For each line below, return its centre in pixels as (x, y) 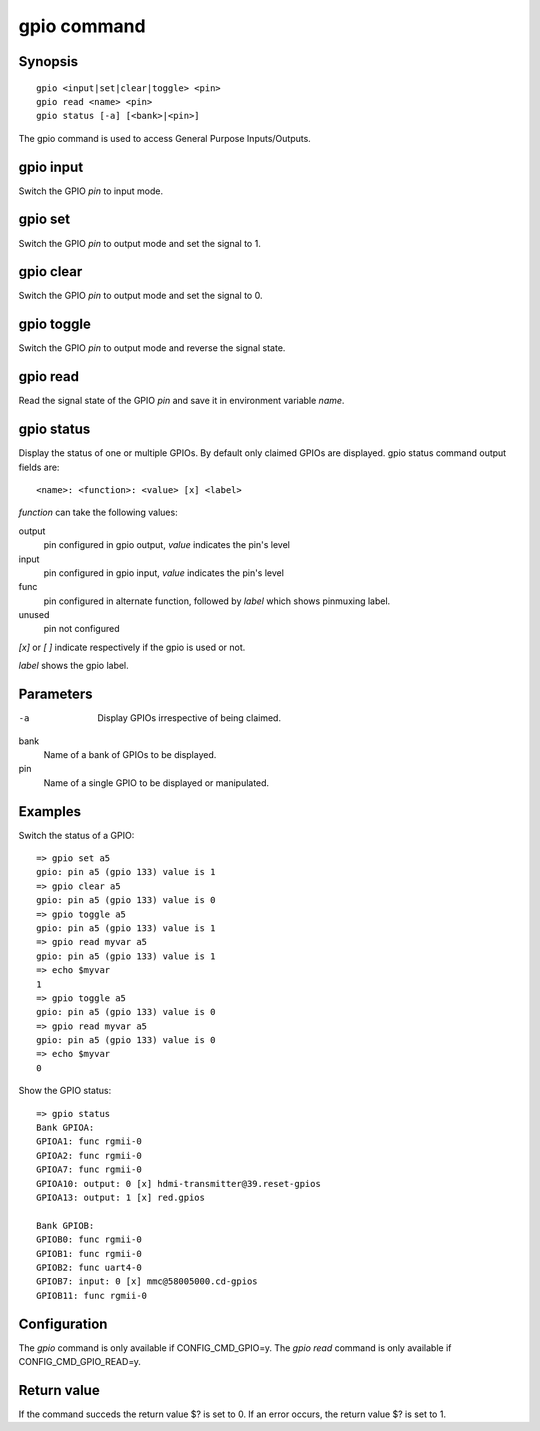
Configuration (63, 1323)
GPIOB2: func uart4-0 (89, 1267)
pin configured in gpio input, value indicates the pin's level (164, 572)
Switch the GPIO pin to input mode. (91, 191)
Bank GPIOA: (65, 1128)
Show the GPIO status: (65, 1091)
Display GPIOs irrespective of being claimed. (189, 718)
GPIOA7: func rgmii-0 (89, 1169)
